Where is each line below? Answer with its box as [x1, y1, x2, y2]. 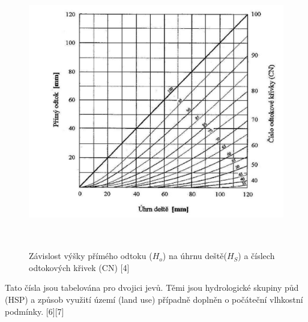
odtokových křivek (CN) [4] [29, 261, 130, 273]
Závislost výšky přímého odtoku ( [29, 249, 152, 262]
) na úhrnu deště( [162, 249, 227, 262]
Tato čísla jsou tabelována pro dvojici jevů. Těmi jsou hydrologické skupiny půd [5, 281, 299, 294]
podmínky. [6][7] [5, 305, 64, 317]
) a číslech [238, 249, 275, 262]
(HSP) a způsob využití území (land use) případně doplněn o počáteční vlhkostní [5, 293, 303, 305]
